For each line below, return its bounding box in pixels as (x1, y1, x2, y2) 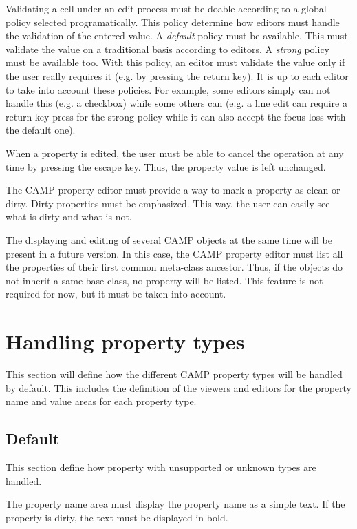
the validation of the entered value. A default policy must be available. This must (6, 28, 348, 43)
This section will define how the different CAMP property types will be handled (6, 367, 343, 381)
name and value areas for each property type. (6, 394, 197, 408)
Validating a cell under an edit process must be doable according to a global (6, 1, 327, 15)
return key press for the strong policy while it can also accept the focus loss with (6, 109, 346, 123)
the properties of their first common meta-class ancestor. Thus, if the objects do (6, 260, 343, 274)
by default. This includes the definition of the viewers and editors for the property (6, 380, 351, 395)
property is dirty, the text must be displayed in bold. (6, 510, 228, 524)
